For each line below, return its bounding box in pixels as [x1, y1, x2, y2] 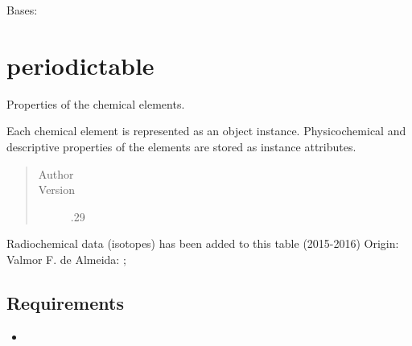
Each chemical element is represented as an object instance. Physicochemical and [6, 122, 406, 139]
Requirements [6, 290, 124, 315]
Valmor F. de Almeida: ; [6, 250, 126, 267]
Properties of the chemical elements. [6, 95, 185, 112]
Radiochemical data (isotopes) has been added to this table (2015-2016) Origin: [6, 235, 399, 252]
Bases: [6, 2, 38, 18]
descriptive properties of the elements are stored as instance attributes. [6, 138, 356, 154]
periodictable [6, 48, 154, 81]
